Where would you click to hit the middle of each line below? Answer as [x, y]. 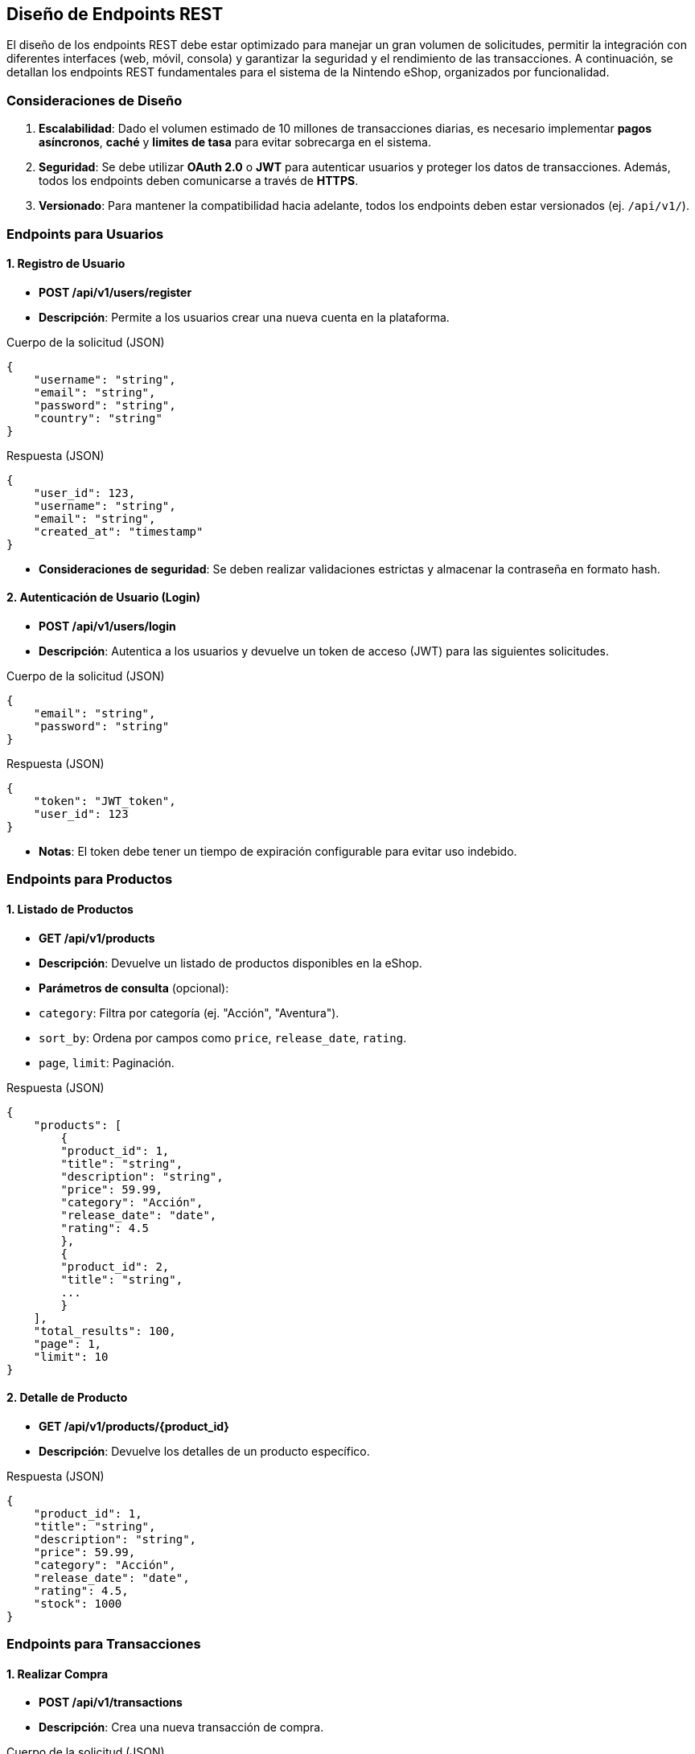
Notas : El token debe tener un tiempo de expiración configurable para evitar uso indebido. [278, 851]
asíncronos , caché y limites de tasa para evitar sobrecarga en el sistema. [235, 142]
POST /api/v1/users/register [115, 292]
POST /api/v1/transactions [111, 1703]
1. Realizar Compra [58, 1674]
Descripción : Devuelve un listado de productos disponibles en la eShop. [230, 963]
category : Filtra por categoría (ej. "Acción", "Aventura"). [189, 1013]
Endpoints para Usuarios [85, 234]
